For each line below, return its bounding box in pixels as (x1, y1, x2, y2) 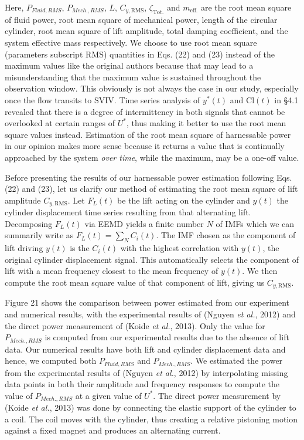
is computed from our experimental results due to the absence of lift (45, 331, 289, 343)
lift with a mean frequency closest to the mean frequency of (5, 265, 218, 277)
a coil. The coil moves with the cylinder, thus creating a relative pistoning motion (5, 412, 298, 425)
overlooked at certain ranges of (5, 117, 115, 129)
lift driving (5, 242, 43, 254)
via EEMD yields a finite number (84, 217, 204, 229)
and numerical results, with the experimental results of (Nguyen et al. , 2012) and (5, 307, 296, 320)
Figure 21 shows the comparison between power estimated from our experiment (5, 296, 290, 309)
